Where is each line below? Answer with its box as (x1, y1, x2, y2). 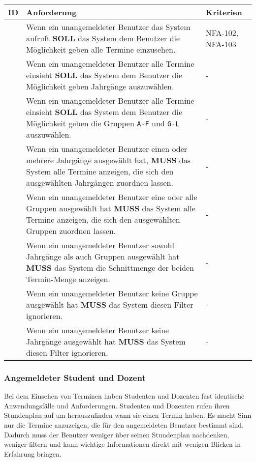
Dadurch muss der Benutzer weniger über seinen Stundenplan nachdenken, (4, 429, 229, 439)
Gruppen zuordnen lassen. (26, 225, 116, 236)
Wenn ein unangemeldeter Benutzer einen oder (26, 143, 188, 154)
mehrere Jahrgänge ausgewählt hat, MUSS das (26, 154, 191, 166)
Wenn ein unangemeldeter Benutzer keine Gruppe (26, 288, 198, 299)
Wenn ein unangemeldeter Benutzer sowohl (26, 239, 174, 251)
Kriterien (205, 6, 242, 18)
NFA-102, (205, 27, 239, 38)
